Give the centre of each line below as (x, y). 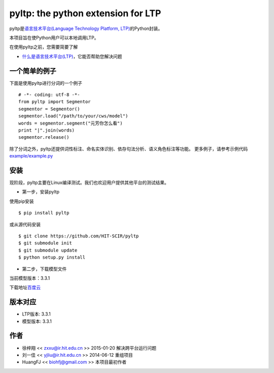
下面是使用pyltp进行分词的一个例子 (46, 83)
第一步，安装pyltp (41, 192)
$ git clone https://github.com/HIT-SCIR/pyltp (79, 236)
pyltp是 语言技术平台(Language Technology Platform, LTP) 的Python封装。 (86, 28)
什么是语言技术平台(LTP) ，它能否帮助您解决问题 (72, 56)
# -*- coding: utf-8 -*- (49, 95)
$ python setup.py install (52, 257)
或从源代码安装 (25, 224)
